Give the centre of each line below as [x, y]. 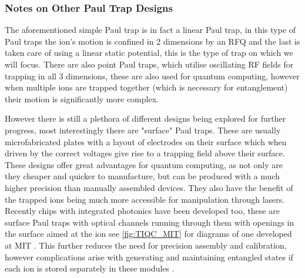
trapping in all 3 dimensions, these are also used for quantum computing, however [152, 76]
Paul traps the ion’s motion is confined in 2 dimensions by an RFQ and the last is [152, 41]
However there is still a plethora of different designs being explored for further [145, 118]
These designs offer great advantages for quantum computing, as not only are [144, 164]
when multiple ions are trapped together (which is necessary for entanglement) [146, 87]
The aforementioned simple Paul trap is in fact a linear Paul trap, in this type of [150, 30]
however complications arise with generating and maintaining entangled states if [149, 257]
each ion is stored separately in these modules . [90, 268]
